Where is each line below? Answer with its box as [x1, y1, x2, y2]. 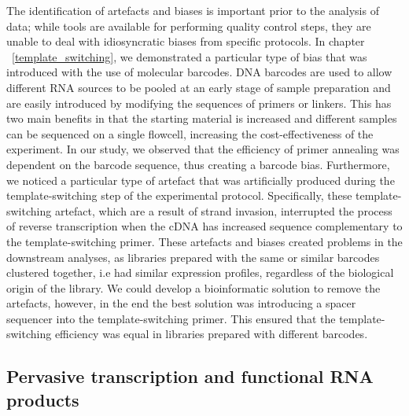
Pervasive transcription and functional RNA [6, 364, 374, 388]
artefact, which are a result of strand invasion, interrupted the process [54, 202, 392, 219]
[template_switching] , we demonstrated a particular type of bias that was [12, 48, 367, 64]
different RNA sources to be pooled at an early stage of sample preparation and [6, 79, 391, 95]
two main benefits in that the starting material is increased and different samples [6, 110, 397, 127]
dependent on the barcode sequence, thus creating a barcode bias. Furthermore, [6, 156, 390, 172]
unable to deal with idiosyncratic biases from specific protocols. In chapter [6, 33, 365, 50]
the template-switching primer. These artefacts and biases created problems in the [6, 233, 403, 249]
